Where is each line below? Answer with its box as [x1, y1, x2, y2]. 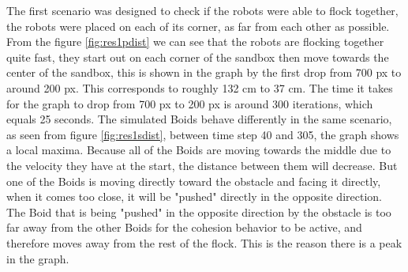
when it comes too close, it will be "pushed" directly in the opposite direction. [6, 188, 382, 205]
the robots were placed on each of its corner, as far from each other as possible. [6, 17, 390, 34]
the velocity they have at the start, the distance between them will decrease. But [6, 157, 398, 173]
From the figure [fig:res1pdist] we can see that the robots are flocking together [6, 33, 384, 50]
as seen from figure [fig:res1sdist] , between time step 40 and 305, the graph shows [6, 126, 399, 142]
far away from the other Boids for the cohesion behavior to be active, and [6, 219, 362, 236]
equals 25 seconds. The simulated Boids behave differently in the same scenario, [6, 111, 392, 127]
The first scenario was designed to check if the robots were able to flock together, [6, 2, 399, 18]
